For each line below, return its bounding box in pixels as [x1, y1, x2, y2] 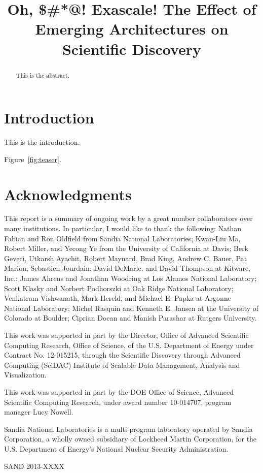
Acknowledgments [4, 183, 132, 204]
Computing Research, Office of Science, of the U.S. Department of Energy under [4, 339, 254, 350]
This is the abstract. [16, 71, 70, 79]
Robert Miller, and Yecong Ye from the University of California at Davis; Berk [4, 243, 249, 254]
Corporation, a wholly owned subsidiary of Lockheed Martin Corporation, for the [4, 433, 257, 444]
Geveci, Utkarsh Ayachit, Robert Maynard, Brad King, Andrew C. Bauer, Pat [4, 253, 247, 263]
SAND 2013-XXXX [4, 460, 64, 471]
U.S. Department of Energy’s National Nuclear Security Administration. [4, 443, 229, 454]
